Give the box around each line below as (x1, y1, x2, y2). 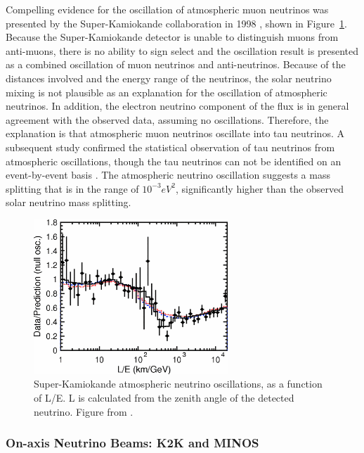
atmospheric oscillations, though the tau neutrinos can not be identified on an (6, 153, 342, 168)
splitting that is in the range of (6, 181, 139, 196)
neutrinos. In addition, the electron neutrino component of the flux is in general (6, 98, 349, 113)
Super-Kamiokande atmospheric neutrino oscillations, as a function (34, 376, 323, 391)
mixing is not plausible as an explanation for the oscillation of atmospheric (6, 84, 327, 99)
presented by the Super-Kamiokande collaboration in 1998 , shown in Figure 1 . (6, 15, 347, 30)
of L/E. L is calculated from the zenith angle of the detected (34, 390, 294, 405)
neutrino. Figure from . (34, 404, 134, 419)
